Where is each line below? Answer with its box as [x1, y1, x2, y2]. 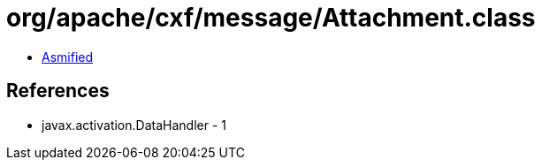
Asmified [42, 49, 94, 65]
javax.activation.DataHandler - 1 [42, 117, 226, 133]
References [6, 80, 110, 102]
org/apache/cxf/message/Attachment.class [6, 3, 536, 33]
